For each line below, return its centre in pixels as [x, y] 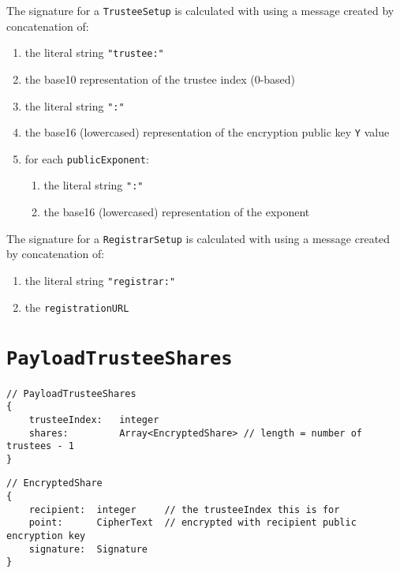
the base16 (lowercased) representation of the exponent [177, 212]
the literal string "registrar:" [100, 280]
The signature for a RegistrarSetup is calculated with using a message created [198, 238]
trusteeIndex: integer [94, 419]
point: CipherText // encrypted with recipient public [193, 523]
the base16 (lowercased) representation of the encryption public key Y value [207, 132]
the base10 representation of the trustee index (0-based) [160, 79]
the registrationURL [77, 307]
